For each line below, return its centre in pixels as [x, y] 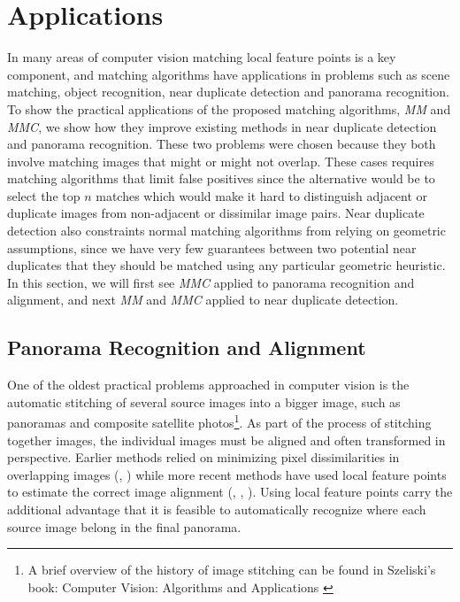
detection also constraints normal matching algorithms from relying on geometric [226, 231]
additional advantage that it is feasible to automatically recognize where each [217, 509]
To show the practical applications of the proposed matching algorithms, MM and [229, 108]
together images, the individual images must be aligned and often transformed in [226, 440]
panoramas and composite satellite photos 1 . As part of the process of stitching [219, 421]
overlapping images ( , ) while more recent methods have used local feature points [227, 474]
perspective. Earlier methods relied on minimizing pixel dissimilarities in [203, 457]
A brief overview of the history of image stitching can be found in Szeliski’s [232, 570]
